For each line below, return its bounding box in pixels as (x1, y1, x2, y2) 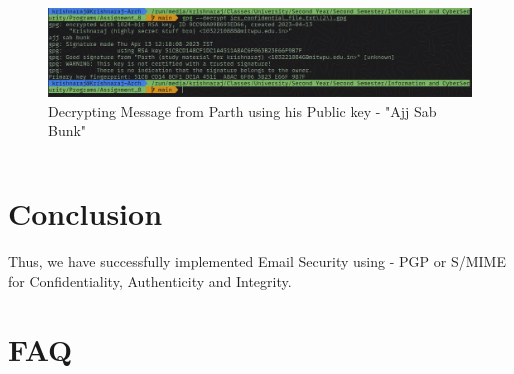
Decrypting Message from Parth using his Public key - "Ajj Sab (48, 100, 437, 121)
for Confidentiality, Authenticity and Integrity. (8, 270, 292, 291)
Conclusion (8, 192, 163, 233)
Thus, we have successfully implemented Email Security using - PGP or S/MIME (8, 250, 506, 271)
